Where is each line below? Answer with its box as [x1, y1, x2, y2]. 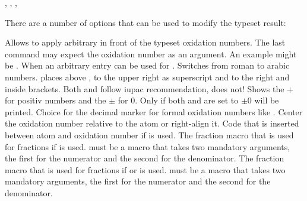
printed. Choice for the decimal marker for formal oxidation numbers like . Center [5, 105, 303, 118]
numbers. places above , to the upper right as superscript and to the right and [5, 70, 290, 83]
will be [254, 94, 279, 106]
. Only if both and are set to [135, 94, 239, 106]
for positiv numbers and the [5, 94, 106, 106]
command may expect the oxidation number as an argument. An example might [5, 47, 297, 60]
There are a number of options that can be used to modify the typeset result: [5, 16, 286, 28]
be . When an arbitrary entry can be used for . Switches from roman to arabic [5, 59, 290, 72]
